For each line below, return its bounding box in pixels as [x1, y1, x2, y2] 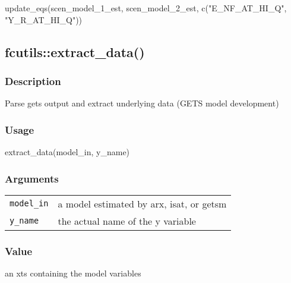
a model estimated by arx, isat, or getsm [58, 196, 227, 210]
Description [5, 73, 61, 88]
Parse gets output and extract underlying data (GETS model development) [5, 97, 279, 109]
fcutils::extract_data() [5, 42, 145, 61]
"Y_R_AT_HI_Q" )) [5, 13, 83, 26]
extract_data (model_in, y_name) [5, 146, 130, 158]
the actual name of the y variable [58, 213, 196, 228]
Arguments [5, 171, 59, 185]
